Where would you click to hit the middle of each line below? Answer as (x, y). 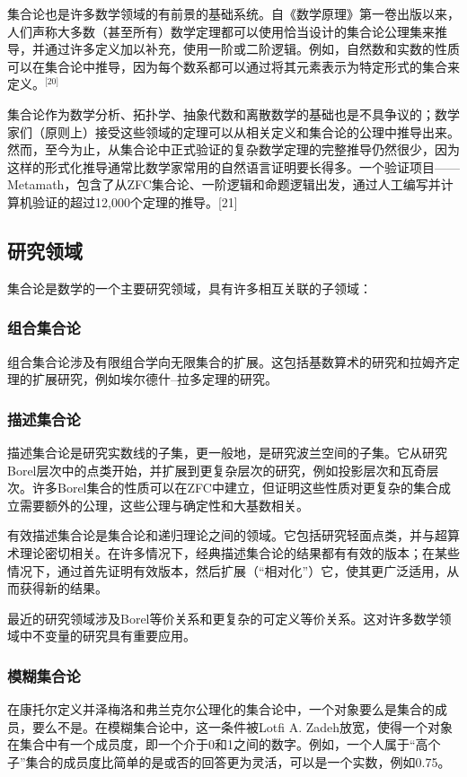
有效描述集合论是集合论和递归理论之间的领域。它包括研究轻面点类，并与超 (227, 535)
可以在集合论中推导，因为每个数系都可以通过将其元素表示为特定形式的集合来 (233, 66)
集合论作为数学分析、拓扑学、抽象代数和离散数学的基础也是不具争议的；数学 (233, 113)
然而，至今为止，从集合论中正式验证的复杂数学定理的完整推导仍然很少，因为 (233, 149)
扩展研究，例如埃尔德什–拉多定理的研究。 (154, 379)
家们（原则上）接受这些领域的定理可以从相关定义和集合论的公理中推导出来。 (233, 131)
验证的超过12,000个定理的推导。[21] (135, 201)
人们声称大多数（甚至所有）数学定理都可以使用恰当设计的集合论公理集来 (221, 31)
